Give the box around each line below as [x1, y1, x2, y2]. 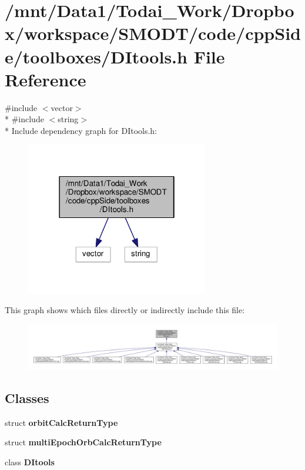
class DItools [5, 456, 55, 468]
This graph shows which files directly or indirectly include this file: [5, 304, 245, 316]
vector [51, 101, 73, 113]
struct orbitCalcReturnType [5, 416, 118, 428]
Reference [5, 67, 86, 91]
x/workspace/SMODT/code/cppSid [5, 21, 301, 45]
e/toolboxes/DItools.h [5, 44, 187, 68]
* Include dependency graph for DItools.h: [5, 124, 157, 136]
